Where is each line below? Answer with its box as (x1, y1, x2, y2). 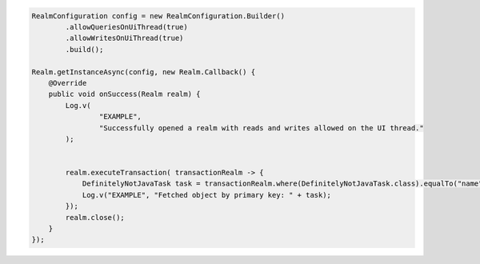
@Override (48, 78, 87, 87)
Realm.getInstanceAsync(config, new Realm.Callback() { (31, 67, 256, 76)
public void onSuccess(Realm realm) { (48, 90, 201, 99)
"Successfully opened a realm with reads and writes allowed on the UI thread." (98, 123, 424, 132)
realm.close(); (65, 213, 126, 222)
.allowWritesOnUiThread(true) (65, 34, 184, 43)
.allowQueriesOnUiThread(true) (65, 22, 188, 31)
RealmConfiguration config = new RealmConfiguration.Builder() (31, 11, 286, 20)
